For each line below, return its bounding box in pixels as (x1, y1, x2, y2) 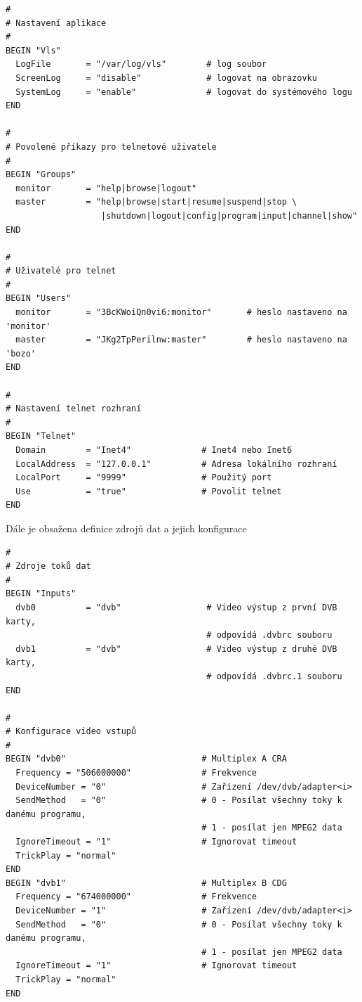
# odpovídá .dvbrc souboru (206, 630, 333, 641)
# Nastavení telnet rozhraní (6, 404, 142, 414)
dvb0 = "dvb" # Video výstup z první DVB (15, 602, 337, 612)
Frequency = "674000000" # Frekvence (15, 892, 257, 902)
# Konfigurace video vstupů (6, 726, 137, 737)
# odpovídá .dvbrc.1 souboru (206, 671, 342, 681)
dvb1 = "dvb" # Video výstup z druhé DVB (15, 643, 337, 654)
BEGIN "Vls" (6, 45, 61, 56)
